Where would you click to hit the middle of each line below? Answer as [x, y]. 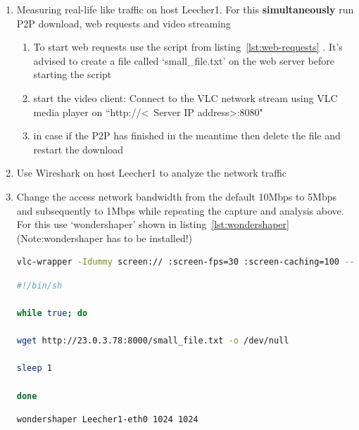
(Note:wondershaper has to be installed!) [105, 238]
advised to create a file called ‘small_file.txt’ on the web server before [184, 60]
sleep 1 [34, 368]
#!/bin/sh [39, 285]
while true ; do [52, 314]
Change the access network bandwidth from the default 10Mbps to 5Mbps [177, 196]
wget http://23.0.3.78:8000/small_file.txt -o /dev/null [153, 341]
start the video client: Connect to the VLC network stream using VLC [185, 97]
